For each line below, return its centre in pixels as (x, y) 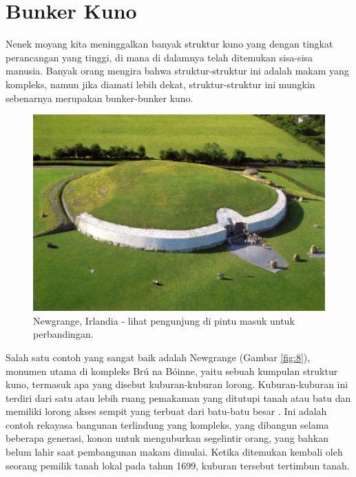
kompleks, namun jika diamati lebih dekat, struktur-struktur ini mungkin (160, 84)
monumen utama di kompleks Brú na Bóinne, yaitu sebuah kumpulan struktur (172, 371)
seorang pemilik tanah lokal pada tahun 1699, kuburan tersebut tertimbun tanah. (178, 465)
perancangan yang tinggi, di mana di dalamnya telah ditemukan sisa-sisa (159, 57)
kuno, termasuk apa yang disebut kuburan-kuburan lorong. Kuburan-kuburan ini (177, 384)
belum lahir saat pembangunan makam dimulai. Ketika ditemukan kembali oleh (174, 452)
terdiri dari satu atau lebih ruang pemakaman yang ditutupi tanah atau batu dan (178, 397)
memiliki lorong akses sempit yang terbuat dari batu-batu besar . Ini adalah (166, 411)
